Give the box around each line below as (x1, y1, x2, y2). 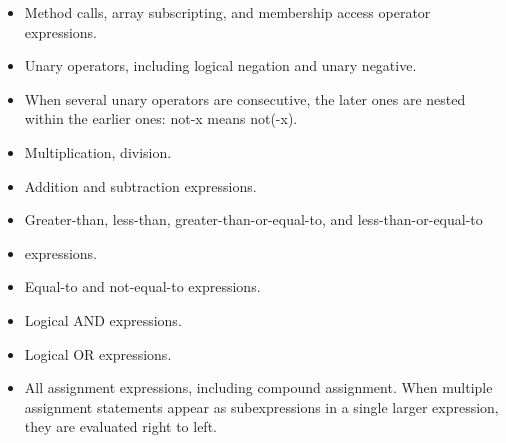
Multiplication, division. (24, 141, 172, 162)
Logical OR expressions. (24, 343, 172, 364)
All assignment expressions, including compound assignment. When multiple (24, 377, 493, 398)
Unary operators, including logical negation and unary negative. (24, 55, 417, 76)
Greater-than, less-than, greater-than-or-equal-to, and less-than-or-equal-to (24, 209, 483, 230)
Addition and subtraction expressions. (24, 175, 257, 196)
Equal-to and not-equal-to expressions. (24, 276, 261, 297)
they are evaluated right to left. (24, 416, 217, 437)
